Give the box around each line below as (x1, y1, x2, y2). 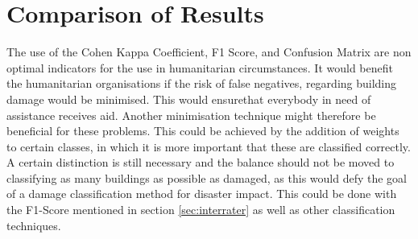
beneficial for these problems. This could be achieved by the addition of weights (6, 122, 399, 139)
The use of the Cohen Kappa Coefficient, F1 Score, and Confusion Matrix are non (6, 43, 412, 60)
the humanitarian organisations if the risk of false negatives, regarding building (6, 75, 397, 92)
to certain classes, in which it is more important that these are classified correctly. (6, 138, 411, 155)
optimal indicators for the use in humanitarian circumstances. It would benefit (6, 59, 393, 76)
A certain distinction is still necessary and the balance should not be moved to (6, 154, 395, 171)
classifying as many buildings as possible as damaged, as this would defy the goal (6, 169, 407, 186)
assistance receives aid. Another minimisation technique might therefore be (6, 106, 376, 123)
